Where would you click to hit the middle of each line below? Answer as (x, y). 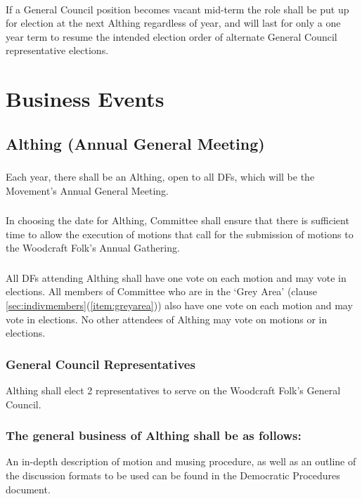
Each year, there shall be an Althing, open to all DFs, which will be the (160, 177)
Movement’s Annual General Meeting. (87, 190)
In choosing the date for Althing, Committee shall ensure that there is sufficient (177, 220)
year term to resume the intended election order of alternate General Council (172, 36)
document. (28, 489)
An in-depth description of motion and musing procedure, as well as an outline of (181, 461)
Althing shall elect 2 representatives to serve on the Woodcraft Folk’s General (173, 390)
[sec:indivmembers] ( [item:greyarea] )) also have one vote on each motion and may (179, 305)
